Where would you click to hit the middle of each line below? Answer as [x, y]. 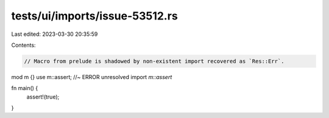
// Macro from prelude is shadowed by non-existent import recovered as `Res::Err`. [154, 61]
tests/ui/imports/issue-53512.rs [94, 16]
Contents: [23, 45]
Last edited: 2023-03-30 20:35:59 [55, 34]
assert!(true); [43, 97]
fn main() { [25, 88]
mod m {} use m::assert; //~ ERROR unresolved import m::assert [92, 77]
